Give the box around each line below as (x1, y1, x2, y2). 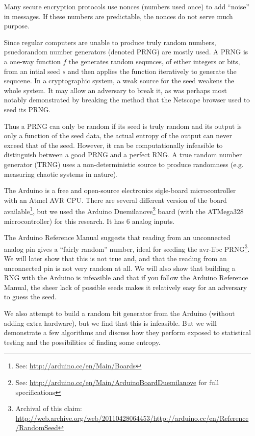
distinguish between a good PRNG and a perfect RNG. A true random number (4, 149, 242, 160)
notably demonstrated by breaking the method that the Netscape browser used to (4, 95, 250, 105)
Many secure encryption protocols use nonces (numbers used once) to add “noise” (4, 1, 249, 11)
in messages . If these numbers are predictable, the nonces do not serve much (4, 11, 233, 21)
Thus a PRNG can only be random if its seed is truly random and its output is (4, 121, 242, 131)
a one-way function (4, 56, 61, 66)
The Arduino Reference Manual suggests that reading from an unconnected (4, 232, 230, 242)
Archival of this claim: (15, 403, 82, 413)
